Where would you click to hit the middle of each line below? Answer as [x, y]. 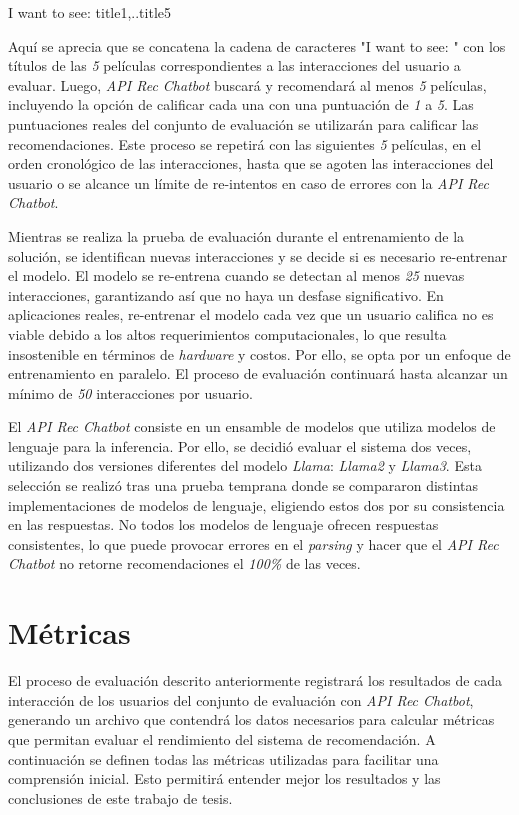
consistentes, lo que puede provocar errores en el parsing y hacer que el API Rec [253, 543]
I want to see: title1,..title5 [90, 12]
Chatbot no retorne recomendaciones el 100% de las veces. [184, 563]
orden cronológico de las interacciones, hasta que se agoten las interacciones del [251, 163]
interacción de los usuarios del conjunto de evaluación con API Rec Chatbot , [241, 699]
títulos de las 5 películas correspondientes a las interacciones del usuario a [234, 65]
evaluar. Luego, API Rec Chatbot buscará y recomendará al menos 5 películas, [247, 84]
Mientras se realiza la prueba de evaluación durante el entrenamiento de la [236, 235]
